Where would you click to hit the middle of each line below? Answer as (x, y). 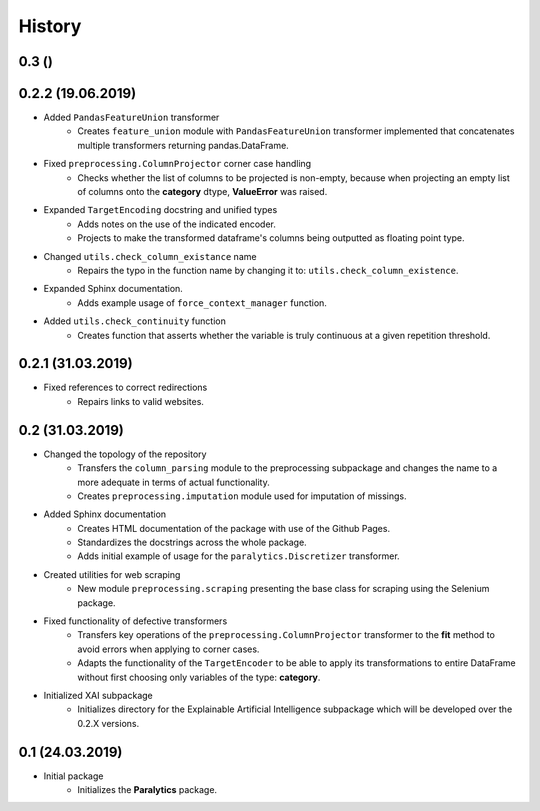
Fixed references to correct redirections (125, 387)
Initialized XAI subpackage (98, 695)
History (50, 26)
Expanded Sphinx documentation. (113, 289)
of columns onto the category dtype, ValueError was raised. (202, 192)
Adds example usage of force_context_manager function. (202, 302)
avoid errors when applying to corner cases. (168, 649)
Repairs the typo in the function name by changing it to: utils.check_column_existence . (268, 270)
